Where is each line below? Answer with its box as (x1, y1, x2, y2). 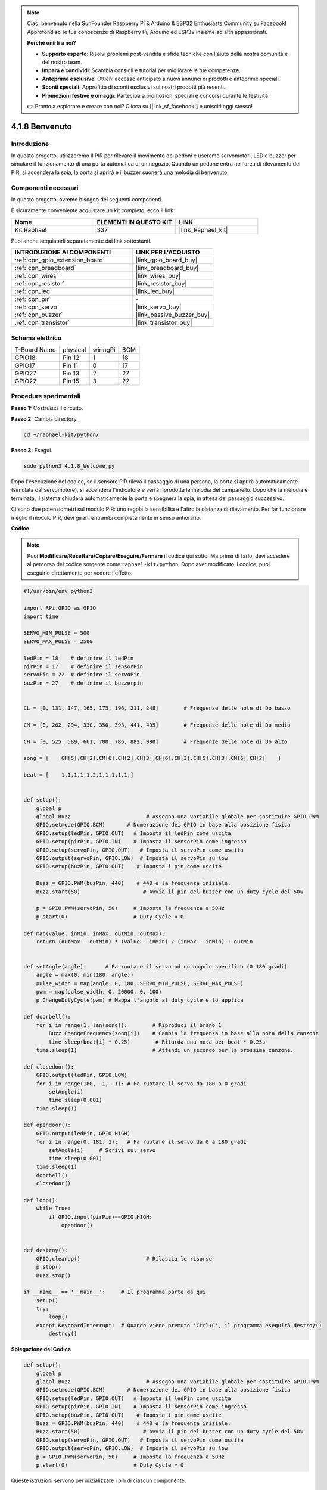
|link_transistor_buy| (135, 319, 193, 327)
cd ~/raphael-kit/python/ (23, 432, 99, 438)
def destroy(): (23, 1247, 68, 1254)
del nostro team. (42, 58, 82, 66)
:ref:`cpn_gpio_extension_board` (14, 256, 105, 265)
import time (23, 613, 59, 620)
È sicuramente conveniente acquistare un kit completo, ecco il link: (11, 207, 175, 214)
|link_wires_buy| (135, 272, 181, 280)
